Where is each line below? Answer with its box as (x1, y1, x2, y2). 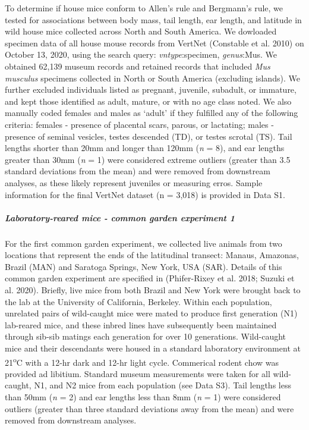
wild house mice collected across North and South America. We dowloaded (5, 25, 277, 37)
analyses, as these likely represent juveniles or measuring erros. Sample (5, 176, 263, 189)
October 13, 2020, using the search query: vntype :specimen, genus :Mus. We (5, 48, 278, 61)
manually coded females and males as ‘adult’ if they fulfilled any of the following (5, 106, 298, 119)
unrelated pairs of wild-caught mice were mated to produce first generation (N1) (5, 307, 298, 319)
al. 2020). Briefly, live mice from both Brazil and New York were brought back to (5, 284, 301, 296)
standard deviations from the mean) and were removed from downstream (5, 165, 270, 177)
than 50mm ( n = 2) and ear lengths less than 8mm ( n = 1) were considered (5, 391, 281, 403)
